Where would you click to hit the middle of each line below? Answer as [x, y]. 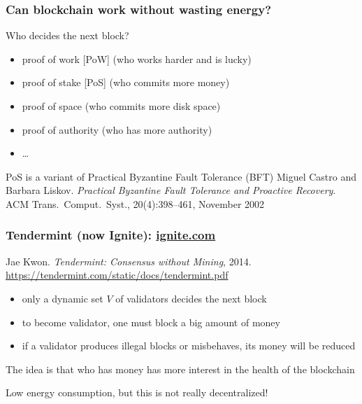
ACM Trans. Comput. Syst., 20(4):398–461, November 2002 [135, 203]
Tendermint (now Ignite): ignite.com [111, 235]
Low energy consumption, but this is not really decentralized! [137, 392]
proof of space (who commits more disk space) [121, 106]
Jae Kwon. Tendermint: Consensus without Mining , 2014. [129, 261]
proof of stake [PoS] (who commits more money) [126, 82]
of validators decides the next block [191, 298]
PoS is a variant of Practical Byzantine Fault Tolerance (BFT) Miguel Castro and [181, 176]
